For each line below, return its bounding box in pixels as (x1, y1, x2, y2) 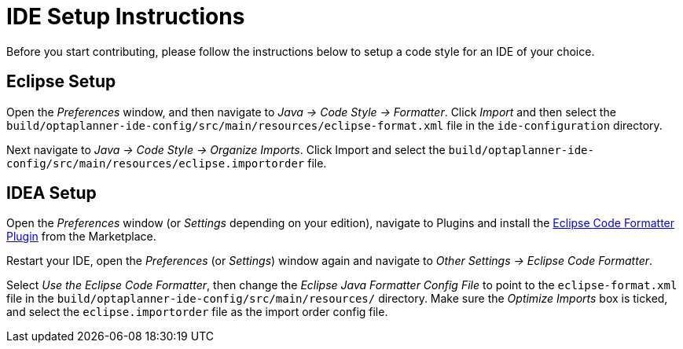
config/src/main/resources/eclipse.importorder (6, 156, 305, 170)
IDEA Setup (6, 183, 97, 204)
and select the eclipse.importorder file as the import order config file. (6, 305, 388, 319)
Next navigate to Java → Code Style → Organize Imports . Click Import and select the (6, 142, 446, 156)
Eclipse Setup (6, 72, 116, 92)
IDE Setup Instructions (6, 3, 245, 30)
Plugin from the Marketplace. (6, 230, 156, 244)
